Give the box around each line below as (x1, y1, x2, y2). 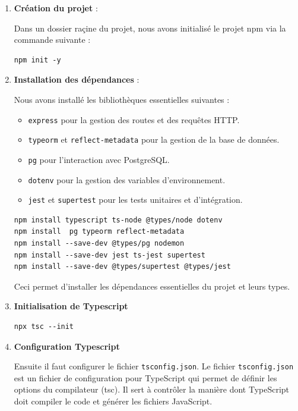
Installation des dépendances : (14, 73, 140, 86)
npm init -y (14, 55, 61, 64)
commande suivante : (14, 33, 91, 46)
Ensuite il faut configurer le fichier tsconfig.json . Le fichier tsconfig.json (14, 360, 294, 372)
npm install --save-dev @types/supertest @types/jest (14, 262, 231, 271)
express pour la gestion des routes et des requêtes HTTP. (28, 113, 240, 126)
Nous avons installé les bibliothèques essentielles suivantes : (14, 93, 230, 105)
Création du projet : (14, 2, 98, 14)
